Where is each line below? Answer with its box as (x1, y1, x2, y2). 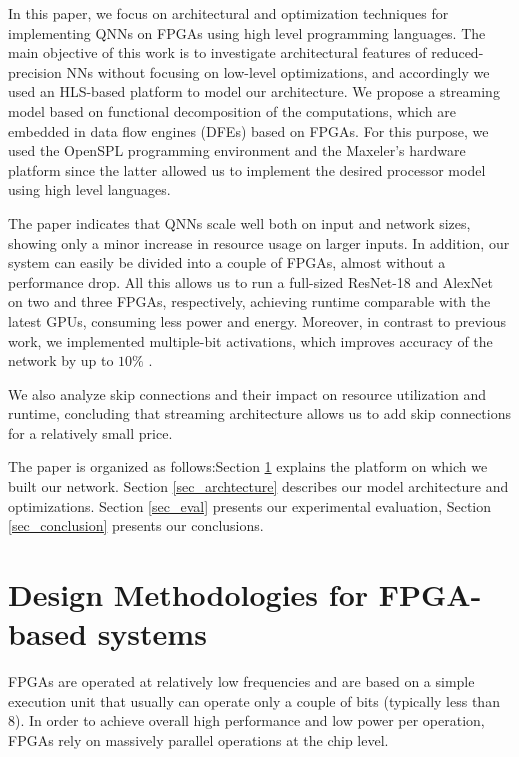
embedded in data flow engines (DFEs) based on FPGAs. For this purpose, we (8, 120, 489, 141)
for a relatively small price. (8, 422, 173, 443)
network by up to (8, 350, 114, 371)
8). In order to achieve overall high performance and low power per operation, (8, 710, 485, 731)
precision (8, 61, 62, 82)
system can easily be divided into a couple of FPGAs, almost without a (8, 252, 446, 273)
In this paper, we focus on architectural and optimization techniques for (8, 3, 449, 23)
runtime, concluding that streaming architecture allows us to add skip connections (8, 403, 511, 424)
